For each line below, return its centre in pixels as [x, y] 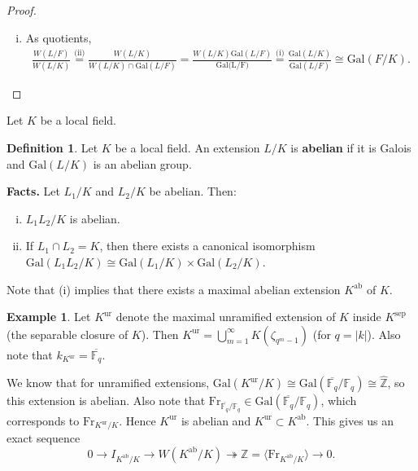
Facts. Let [33, 191]
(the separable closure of [67, 334]
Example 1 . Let [49, 317]
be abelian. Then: [193, 191]
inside [367, 317]
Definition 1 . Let [52, 147]
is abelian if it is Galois [351, 147]
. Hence [137, 420]
